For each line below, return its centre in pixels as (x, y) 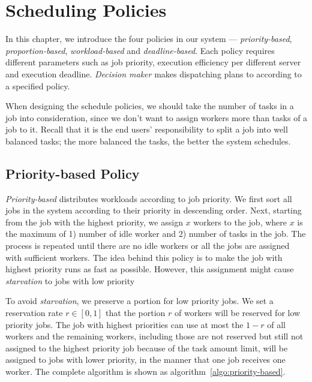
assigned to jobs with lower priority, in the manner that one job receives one (145, 360)
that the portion (136, 313)
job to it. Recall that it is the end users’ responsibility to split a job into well (147, 129)
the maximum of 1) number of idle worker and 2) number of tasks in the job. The (156, 234)
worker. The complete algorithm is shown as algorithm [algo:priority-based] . (145, 371)
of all (276, 324)
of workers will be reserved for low (238, 313)
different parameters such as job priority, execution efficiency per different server (153, 62)
